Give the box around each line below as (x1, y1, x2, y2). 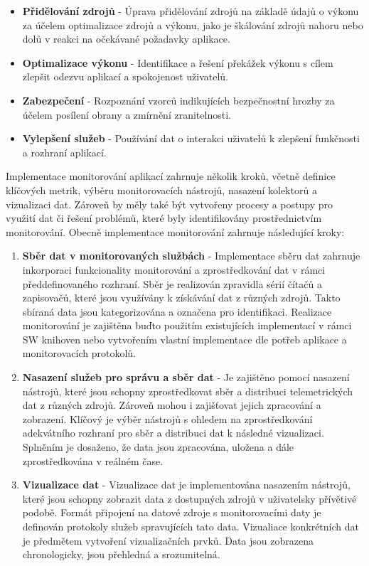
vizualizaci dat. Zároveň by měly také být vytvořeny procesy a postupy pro (6, 196, 333, 211)
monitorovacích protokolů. (22, 346, 136, 361)
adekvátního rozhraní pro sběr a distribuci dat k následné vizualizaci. (22, 425, 324, 440)
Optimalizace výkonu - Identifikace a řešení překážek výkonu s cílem (22, 55, 333, 70)
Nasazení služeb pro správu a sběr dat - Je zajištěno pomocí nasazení (22, 370, 350, 385)
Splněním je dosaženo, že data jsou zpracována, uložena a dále (22, 439, 294, 454)
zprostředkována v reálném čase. (22, 453, 164, 468)
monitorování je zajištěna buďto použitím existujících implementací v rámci (22, 318, 352, 333)
